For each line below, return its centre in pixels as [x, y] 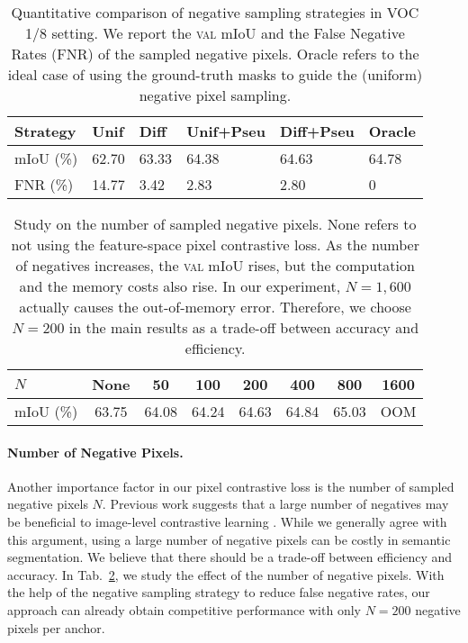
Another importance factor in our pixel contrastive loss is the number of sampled [231, 486]
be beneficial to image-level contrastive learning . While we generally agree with [227, 521]
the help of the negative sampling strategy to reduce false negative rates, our [219, 592]
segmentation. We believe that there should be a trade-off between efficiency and [230, 557]
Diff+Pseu [317, 131]
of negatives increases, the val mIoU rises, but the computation [215, 265]
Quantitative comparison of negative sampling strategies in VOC [215, 12]
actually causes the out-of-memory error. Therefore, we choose [215, 307]
